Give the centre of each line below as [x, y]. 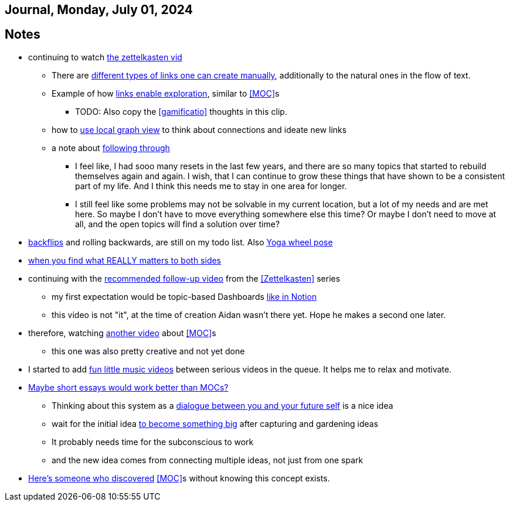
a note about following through [111, 148]
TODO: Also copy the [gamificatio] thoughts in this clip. [181, 111]
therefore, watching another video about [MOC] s [122, 333]
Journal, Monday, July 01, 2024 [99, 10]
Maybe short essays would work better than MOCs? [128, 387]
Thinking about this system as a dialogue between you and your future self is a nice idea [222, 405]
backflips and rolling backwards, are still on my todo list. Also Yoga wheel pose [181, 242]
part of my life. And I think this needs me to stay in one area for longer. [211, 186]
